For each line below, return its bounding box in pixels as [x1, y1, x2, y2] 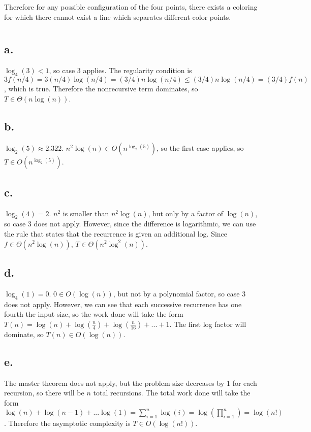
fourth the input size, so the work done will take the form [4, 309, 183, 319]
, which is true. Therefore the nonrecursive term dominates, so [4, 83, 198, 93]
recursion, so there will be [4, 387, 84, 398]
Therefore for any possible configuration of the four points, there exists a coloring [4, 2, 258, 12]
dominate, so [4, 328, 44, 339]
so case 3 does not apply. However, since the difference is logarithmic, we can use [4, 218, 256, 229]
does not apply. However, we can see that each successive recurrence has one [4, 298, 242, 309]
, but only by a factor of [148, 208, 223, 218]
